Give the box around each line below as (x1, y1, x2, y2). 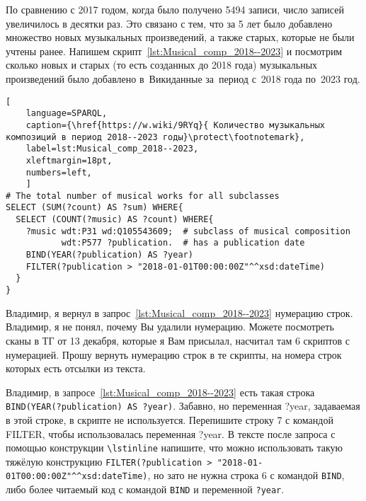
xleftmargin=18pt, (25, 155, 113, 166)
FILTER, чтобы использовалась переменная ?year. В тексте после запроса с (6, 426, 336, 441)
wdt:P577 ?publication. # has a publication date (61, 238, 305, 248)
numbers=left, (25, 167, 92, 178)
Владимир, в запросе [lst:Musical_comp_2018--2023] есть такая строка (6, 384, 315, 399)
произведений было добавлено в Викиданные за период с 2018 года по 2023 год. (6, 71, 360, 86)
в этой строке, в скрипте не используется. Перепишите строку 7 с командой (6, 412, 333, 427)
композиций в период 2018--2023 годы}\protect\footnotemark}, (6, 132, 305, 142)
